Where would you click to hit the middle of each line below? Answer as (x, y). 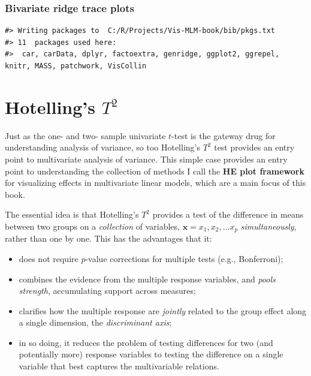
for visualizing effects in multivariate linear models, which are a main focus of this (155, 183)
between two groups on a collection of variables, (92, 226)
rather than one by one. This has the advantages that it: (108, 238)
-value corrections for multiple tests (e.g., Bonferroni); (184, 258)
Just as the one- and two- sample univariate (85, 135)
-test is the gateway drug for (224, 135)
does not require (49, 258)
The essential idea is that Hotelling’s (72, 214)
